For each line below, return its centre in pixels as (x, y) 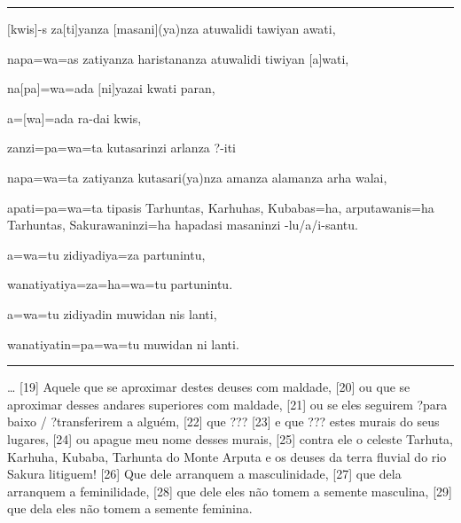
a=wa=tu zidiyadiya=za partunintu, (106, 254)
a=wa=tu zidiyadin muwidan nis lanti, (112, 313)
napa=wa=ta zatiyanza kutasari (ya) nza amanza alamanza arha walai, (197, 177)
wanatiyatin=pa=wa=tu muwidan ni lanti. (123, 343)
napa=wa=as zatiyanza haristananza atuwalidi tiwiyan (156, 58)
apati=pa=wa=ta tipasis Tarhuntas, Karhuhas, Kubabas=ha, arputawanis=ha (221, 207)
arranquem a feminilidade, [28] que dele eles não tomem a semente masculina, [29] (230, 491)
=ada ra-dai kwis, (93, 117)
